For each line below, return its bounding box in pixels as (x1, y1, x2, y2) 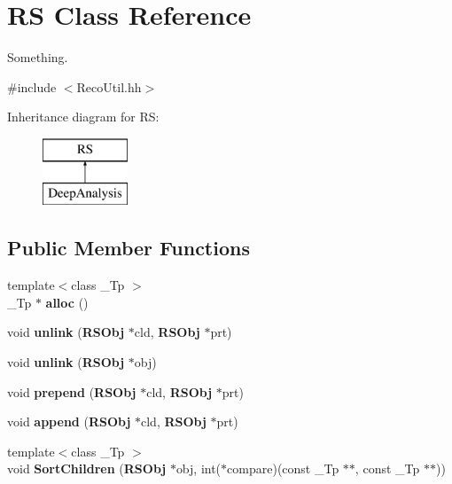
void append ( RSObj (7, 412, 131, 431)
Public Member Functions (7, 234, 250, 262)
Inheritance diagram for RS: (7, 107, 160, 126)
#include (7, 77, 57, 96)
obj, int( (175, 459, 222, 478)
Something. (7, 48, 68, 66)
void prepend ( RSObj (7, 382, 136, 401)
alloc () (45, 293, 89, 311)
